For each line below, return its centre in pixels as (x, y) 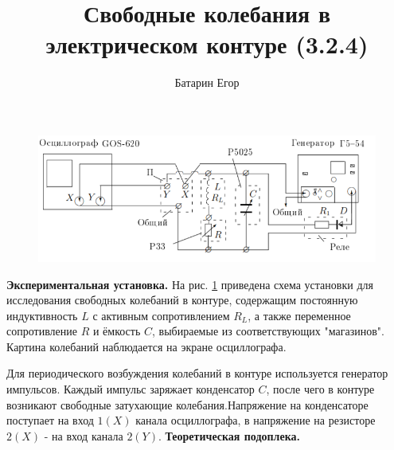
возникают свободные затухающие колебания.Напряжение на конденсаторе (187, 404)
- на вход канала (84, 435)
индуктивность (42, 315)
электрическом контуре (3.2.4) (207, 44)
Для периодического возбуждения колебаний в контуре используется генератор (197, 373)
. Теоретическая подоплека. (229, 435)
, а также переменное (299, 315)
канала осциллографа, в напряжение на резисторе (256, 420)
